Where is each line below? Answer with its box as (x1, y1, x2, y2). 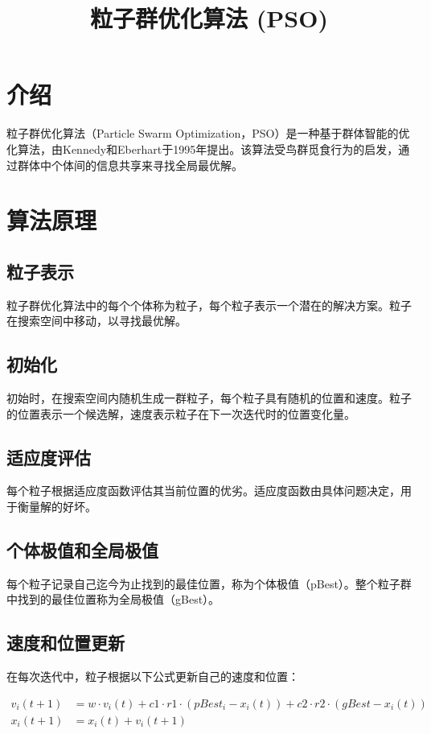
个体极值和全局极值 (6, 538, 158, 563)
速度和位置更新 (6, 630, 125, 655)
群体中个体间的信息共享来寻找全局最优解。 (17, 156, 243, 173)
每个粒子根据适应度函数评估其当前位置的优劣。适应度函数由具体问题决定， (6, 482, 400, 499)
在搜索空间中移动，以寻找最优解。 (6, 312, 187, 329)
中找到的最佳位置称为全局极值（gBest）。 (6, 591, 220, 608)
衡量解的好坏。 (17, 498, 96, 515)
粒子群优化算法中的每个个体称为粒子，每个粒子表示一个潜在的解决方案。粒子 (6, 296, 412, 313)
